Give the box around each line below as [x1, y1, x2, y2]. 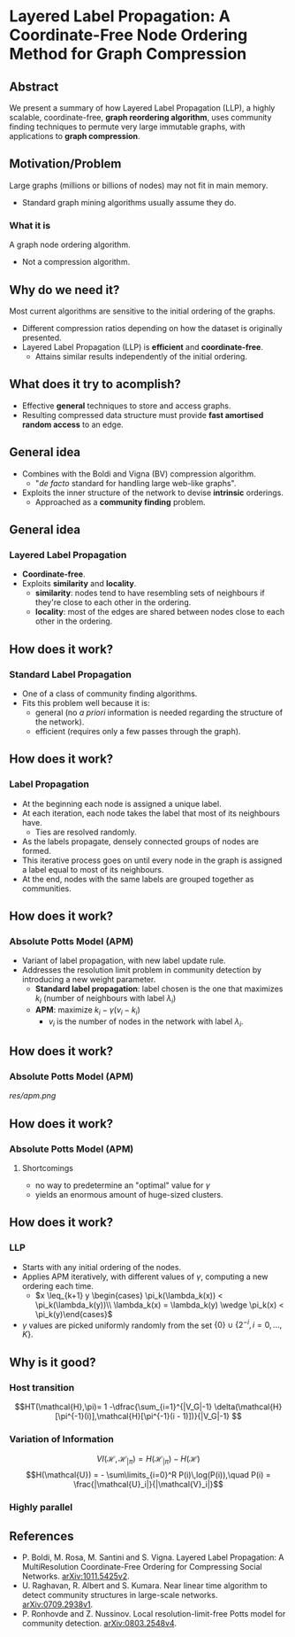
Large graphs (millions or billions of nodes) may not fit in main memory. [9, 180, 269, 190]
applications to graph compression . [9, 131, 140, 141]
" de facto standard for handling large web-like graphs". [34, 477, 237, 488]
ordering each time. [21, 1280, 95, 1291]
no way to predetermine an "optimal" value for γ [34, 1180, 210, 1191]
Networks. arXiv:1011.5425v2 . [21, 1571, 130, 1581]
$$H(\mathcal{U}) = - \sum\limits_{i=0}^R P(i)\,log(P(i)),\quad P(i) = [26, 1470, 271, 1480]
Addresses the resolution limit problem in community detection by [21, 965, 262, 975]
